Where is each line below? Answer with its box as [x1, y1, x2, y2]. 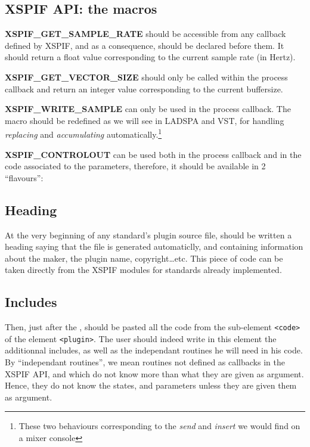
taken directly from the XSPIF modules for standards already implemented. [5, 263, 282, 276]
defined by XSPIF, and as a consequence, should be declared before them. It [5, 39, 284, 51]
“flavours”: [5, 171, 44, 184]
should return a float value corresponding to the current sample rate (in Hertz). [5, 51, 296, 63]
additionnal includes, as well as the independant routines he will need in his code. [5, 344, 303, 356]
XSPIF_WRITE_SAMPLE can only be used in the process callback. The [5, 103, 291, 115]
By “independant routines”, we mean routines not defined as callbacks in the [5, 356, 285, 368]
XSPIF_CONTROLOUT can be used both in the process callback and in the [5, 148, 302, 160]
